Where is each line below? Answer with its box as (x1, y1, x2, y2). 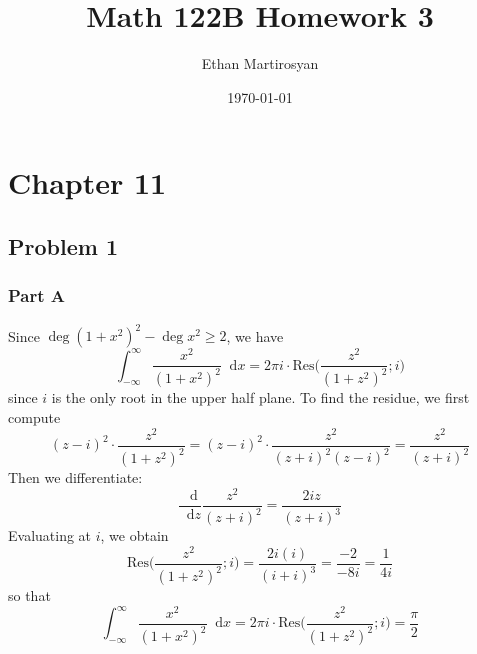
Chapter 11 (8, 162, 167, 203)
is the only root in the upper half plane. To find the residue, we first (51, 387, 470, 408)
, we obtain (100, 525, 169, 546)
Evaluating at (8, 525, 92, 546)
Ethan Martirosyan (201, 53, 319, 74)
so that (8, 585, 51, 606)
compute (8, 407, 61, 428)
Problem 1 (8, 230, 118, 261)
